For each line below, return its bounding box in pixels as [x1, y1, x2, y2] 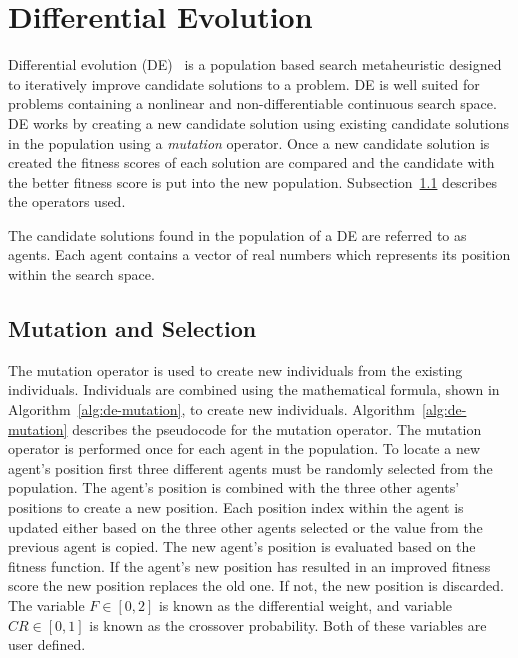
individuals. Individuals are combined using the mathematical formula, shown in [8, 379, 500, 400]
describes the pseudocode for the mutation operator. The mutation [72, 418, 482, 439]
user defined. [8, 634, 86, 655]
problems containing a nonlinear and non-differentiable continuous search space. [8, 93, 497, 114]
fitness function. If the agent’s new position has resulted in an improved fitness [8, 555, 491, 576]
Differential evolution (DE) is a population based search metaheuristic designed [8, 54, 502, 75]
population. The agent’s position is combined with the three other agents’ [8, 477, 460, 498]
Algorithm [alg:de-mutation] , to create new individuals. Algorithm [8, 399, 416, 420]
